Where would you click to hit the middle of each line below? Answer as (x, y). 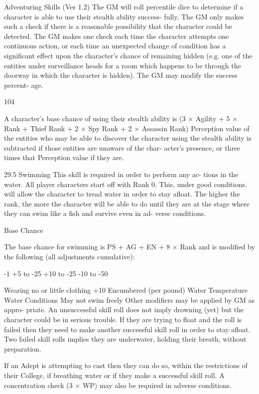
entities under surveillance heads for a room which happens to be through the (123, 65)
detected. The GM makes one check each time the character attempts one (117, 36)
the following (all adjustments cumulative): (69, 257)
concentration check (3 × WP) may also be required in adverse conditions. (118, 385)
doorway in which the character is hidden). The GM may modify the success (121, 75)
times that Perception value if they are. (64, 157)
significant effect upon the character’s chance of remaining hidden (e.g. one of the (128, 55)
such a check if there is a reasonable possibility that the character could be (118, 26)
